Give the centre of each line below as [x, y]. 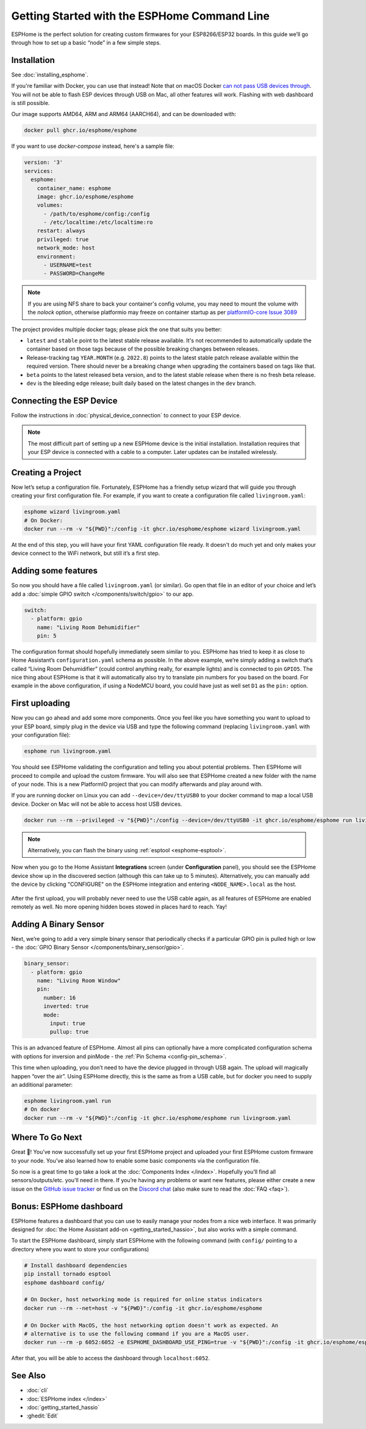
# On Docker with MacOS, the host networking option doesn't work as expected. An [151, 1325]
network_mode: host [66, 248]
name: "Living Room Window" [79, 981]
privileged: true [63, 239]
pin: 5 [47, 636]
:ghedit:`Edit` [43, 1416]
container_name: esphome [74, 188]
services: [39, 171]
